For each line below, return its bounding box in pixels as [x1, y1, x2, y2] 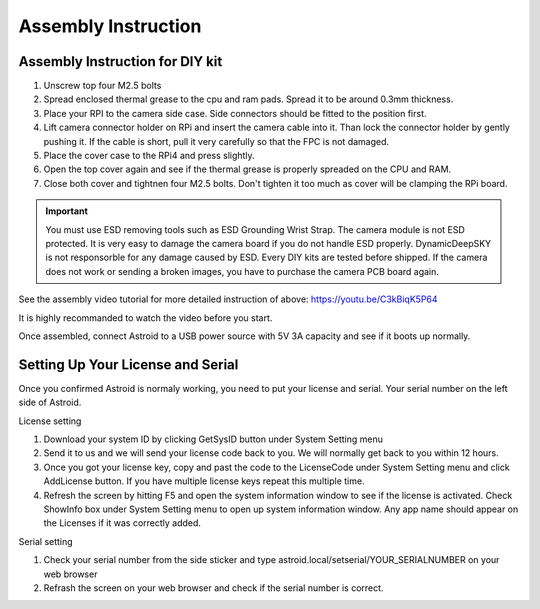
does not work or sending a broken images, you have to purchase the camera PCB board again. [45, 265, 440, 277]
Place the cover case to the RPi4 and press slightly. [43, 150, 255, 162]
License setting [18, 415, 82, 427]
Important [45, 205, 89, 217]
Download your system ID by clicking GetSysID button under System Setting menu [43, 433, 384, 445]
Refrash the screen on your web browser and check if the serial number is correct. [43, 581, 384, 594]
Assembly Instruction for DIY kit [18, 53, 223, 70]
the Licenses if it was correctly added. [43, 517, 202, 529]
